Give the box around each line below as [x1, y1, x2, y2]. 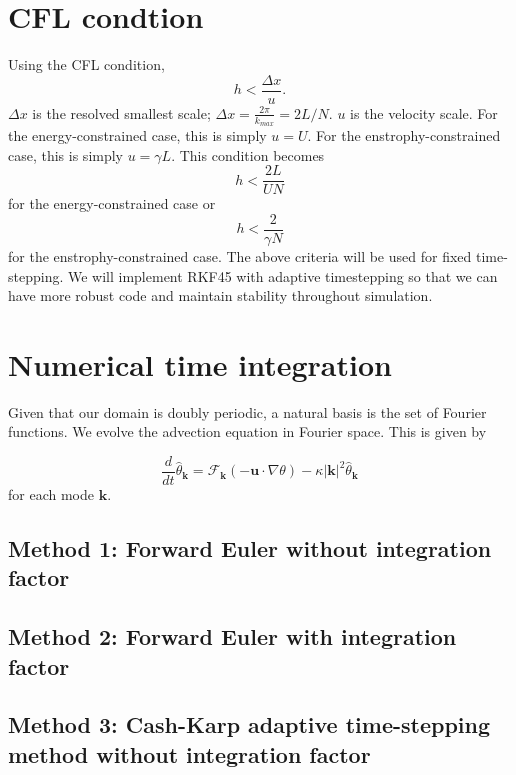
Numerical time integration [8, 343, 392, 384]
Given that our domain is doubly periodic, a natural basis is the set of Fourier [8, 401, 487, 422]
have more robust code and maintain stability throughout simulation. [8, 285, 433, 306]
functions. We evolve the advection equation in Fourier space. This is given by [8, 421, 487, 442]
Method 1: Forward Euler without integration [8, 533, 492, 564]
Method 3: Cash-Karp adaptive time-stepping [8, 709, 491, 740]
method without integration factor [8, 738, 371, 769]
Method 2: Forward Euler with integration [8, 621, 457, 652]
